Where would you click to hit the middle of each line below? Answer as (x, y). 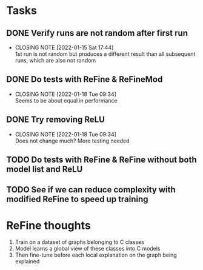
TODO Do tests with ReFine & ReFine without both (101, 160)
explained (27, 262)
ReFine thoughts (48, 225)
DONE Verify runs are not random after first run (97, 33)
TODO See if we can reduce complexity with (91, 190)
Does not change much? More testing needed (72, 141)
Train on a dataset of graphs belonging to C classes (79, 242)
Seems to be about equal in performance (66, 100)
